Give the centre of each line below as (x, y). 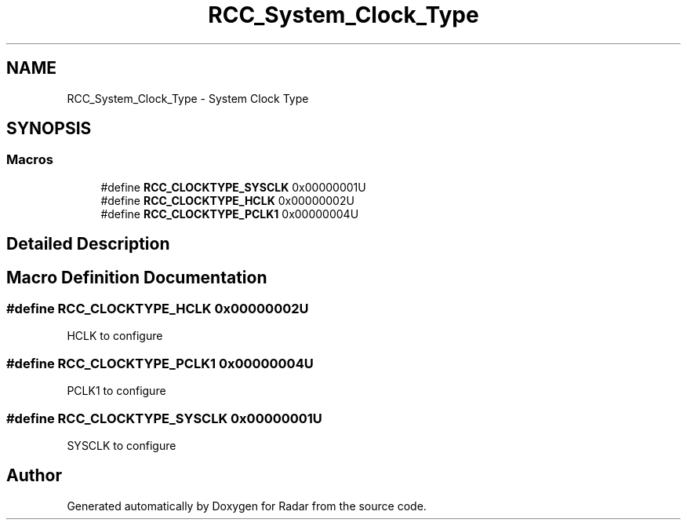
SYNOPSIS (49, 129)
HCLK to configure (115, 336)
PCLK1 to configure (116, 391)
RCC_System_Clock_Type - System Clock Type (188, 98)
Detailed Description (88, 244)
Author (34, 476)
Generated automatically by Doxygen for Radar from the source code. (247, 506)
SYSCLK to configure (122, 445)
